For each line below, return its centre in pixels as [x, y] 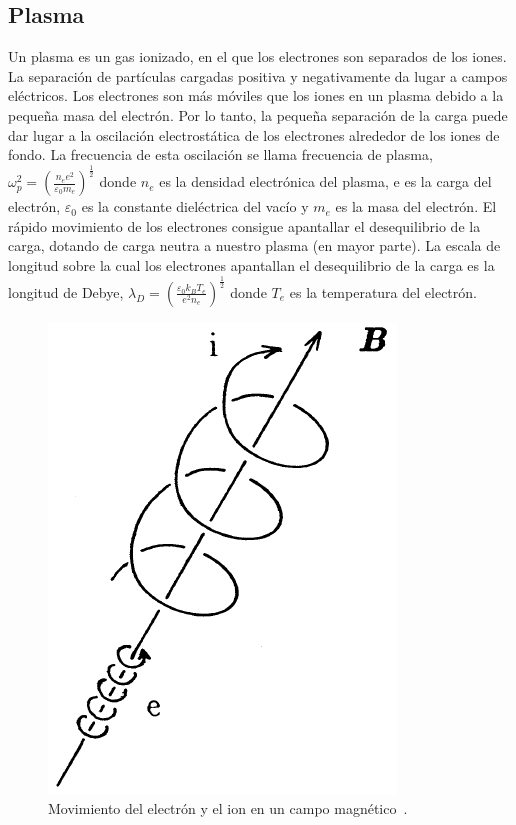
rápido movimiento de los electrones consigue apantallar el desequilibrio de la [244, 225]
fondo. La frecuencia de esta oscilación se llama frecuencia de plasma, [220, 154]
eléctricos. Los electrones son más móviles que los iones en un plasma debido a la [256, 95]
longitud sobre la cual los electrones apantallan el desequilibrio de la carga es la [251, 264]
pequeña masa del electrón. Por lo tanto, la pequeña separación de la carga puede [258, 114]
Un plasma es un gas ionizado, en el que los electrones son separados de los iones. [257, 56]
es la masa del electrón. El [416, 206]
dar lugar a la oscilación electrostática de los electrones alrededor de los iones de [254, 134]
